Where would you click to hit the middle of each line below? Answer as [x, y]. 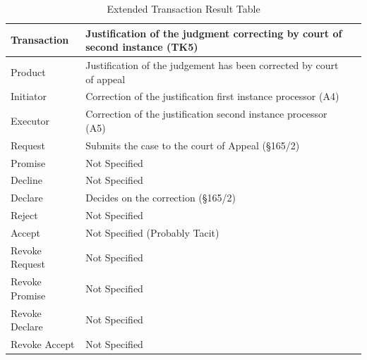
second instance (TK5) [142, 47]
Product [28, 72]
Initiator [29, 96]
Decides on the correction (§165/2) [161, 198]
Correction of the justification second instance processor [206, 114]
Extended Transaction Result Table [183, 8]
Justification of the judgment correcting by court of [214, 33]
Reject [24, 215]
